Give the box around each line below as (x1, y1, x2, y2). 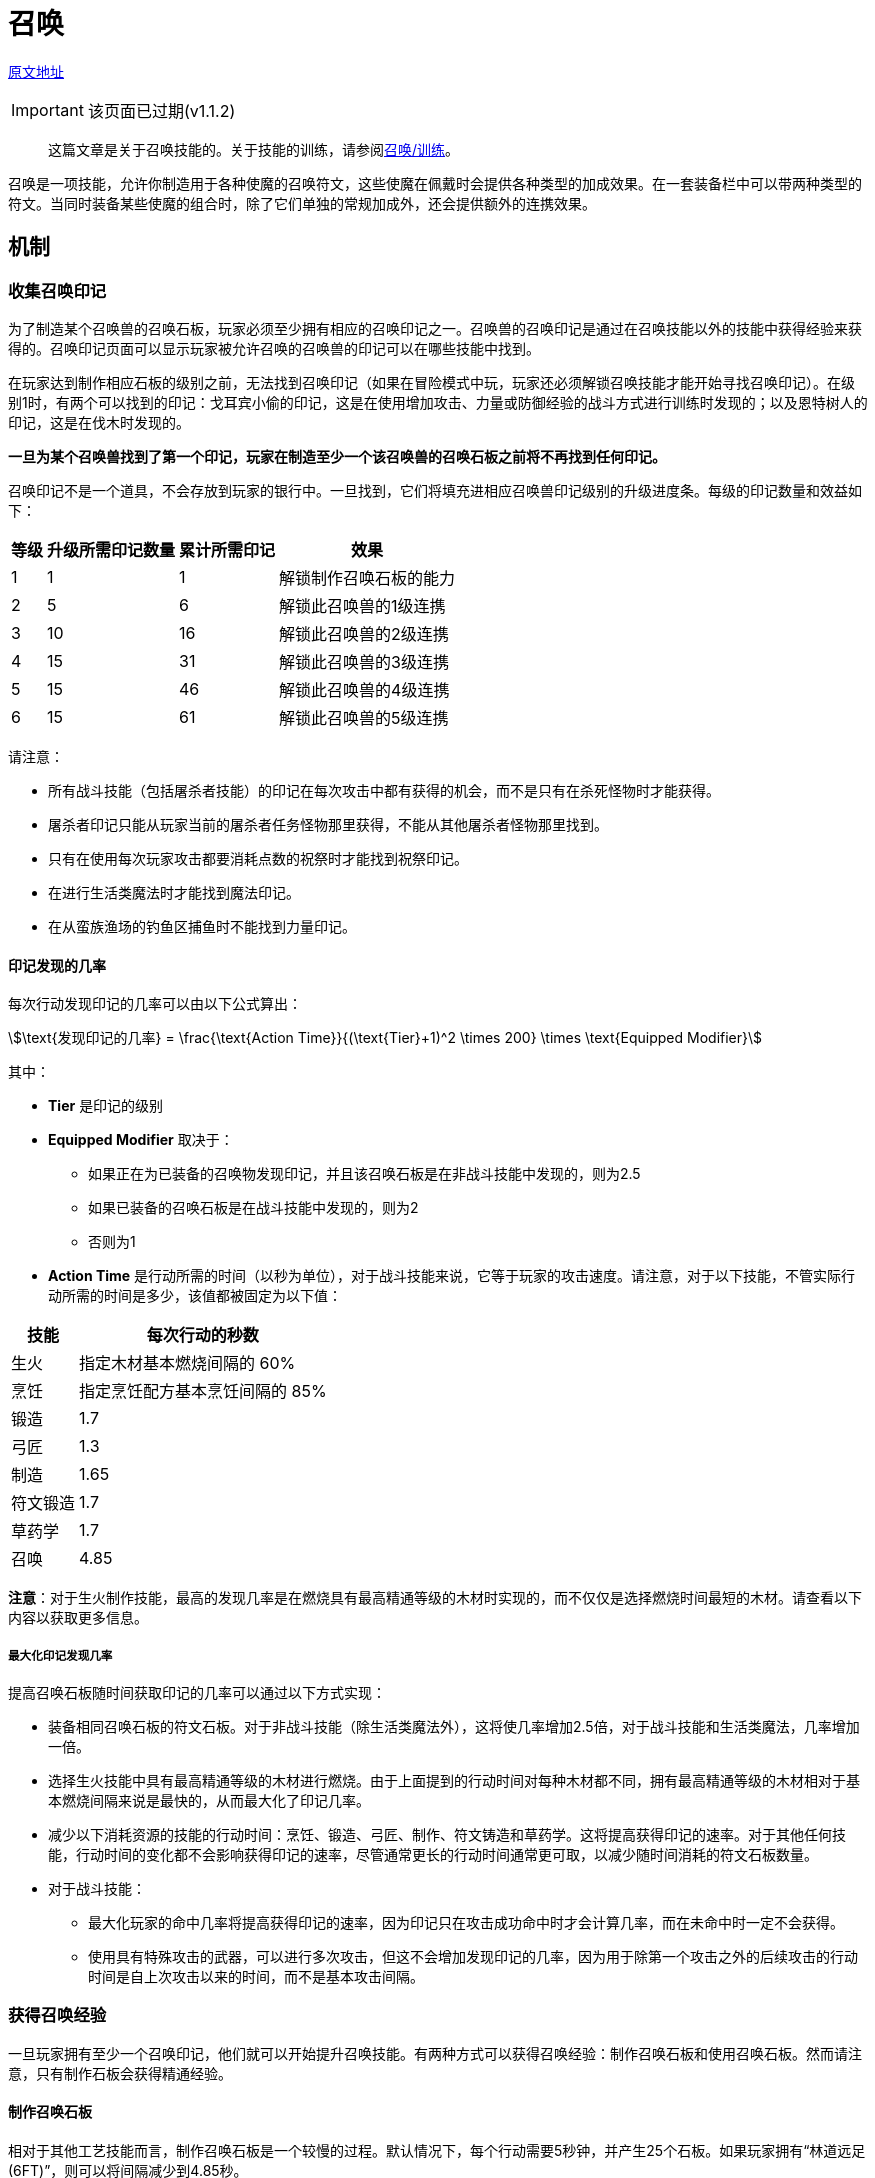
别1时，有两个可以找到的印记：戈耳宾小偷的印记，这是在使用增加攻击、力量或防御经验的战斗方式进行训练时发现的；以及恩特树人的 (8, 393, 868, 411)
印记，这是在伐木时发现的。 (8, 413, 190, 431)
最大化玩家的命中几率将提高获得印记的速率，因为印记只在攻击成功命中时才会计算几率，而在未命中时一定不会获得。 (88, 1913, 844, 1931)
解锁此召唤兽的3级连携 (279, 651, 449, 672)
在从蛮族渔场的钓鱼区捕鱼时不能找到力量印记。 (48, 917, 356, 935)
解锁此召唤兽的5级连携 (279, 707, 449, 728)
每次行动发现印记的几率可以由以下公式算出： (8, 995, 302, 1013)
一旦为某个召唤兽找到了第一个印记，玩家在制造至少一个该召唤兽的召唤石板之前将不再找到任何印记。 (8, 447, 666, 465)
